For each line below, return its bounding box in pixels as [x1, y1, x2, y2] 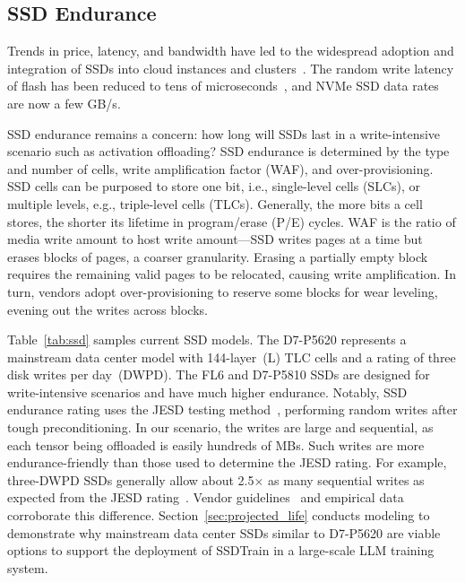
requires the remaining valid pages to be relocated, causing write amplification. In [7, 265, 456, 283]
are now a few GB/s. [7, 93, 121, 112]
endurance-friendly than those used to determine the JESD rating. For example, [7, 453, 447, 472]
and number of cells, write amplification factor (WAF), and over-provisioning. [7, 159, 434, 178]
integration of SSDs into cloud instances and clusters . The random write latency [7, 58, 454, 77]
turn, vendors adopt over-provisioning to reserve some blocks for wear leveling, [7, 282, 438, 300]
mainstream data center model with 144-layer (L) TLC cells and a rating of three [7, 347, 456, 366]
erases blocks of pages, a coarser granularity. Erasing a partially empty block [7, 247, 428, 265]
